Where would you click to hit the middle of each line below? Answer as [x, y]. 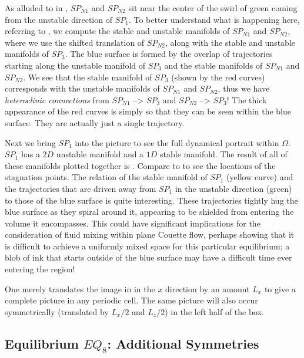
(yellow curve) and [260, 177]
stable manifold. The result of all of [224, 154]
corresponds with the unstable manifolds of [82, 88]
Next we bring [30, 142]
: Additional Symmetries [183, 343]
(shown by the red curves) [218, 77]
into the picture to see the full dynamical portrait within [177, 142]
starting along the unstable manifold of [75, 65]
